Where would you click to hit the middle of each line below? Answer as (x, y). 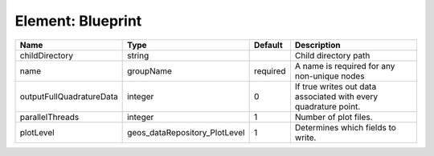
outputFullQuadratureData (69, 96)
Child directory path (332, 55)
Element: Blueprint (78, 21)
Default (268, 45)
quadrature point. (328, 106)
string (138, 55)
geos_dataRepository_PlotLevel (186, 132)
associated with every (336, 96)
